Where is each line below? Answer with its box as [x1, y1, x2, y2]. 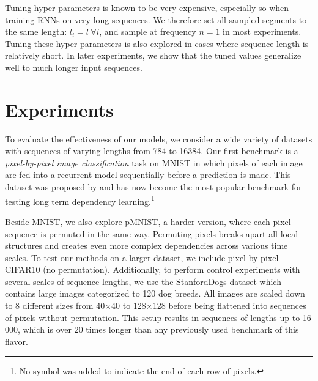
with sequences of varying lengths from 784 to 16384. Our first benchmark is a [5, 144, 298, 157]
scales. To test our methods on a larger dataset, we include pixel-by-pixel [5, 251, 279, 264]
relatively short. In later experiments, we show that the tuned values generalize [5, 49, 301, 62]
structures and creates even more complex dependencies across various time [5, 239, 288, 252]
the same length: [5, 25, 67, 38]
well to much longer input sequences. [5, 61, 142, 73]
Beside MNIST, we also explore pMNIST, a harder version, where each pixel [5, 215, 291, 227]
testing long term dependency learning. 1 [5, 193, 155, 207]
